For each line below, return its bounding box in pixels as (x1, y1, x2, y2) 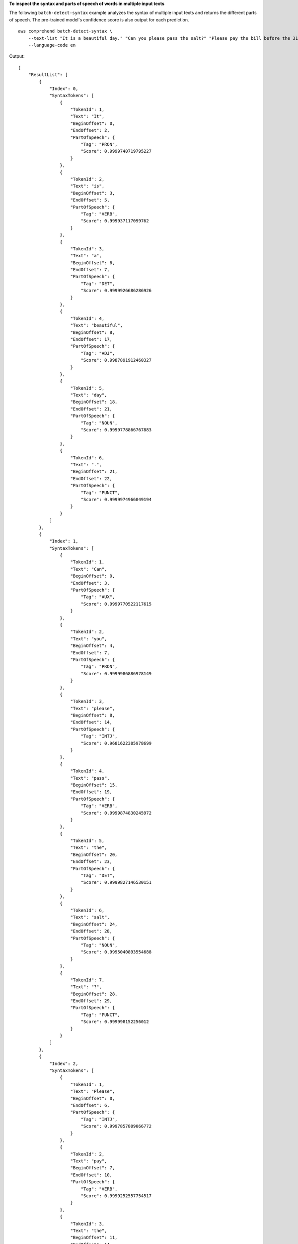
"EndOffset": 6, (70, 1102, 110, 1108)
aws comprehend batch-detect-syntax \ (18, 28, 113, 34)
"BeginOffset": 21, (70, 469, 118, 475)
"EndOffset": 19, (70, 789, 113, 795)
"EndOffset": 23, (70, 859, 113, 864)
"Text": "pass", (70, 775, 110, 781)
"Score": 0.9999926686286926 (80, 288, 151, 294)
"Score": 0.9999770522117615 (80, 601, 151, 607)
